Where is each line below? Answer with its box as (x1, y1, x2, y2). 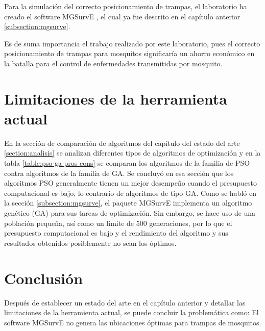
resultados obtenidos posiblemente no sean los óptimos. (4, 237, 177, 248)
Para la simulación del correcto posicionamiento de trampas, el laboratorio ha (4, 1, 247, 11)
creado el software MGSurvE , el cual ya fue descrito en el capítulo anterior (4, 11, 240, 21)
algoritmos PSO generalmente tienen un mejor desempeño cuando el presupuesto (4, 177, 257, 188)
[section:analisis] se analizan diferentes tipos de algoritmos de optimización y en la (4, 147, 261, 158)
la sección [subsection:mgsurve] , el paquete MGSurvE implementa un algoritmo (4, 197, 252, 208)
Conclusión (4, 267, 83, 288)
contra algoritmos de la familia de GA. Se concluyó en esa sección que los (4, 167, 234, 178)
